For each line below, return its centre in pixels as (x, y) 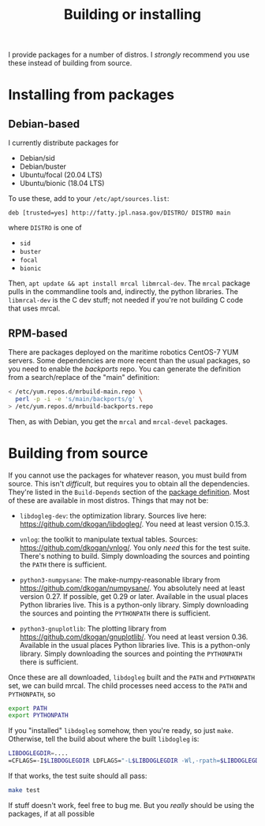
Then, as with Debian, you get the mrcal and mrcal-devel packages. (118, 421)
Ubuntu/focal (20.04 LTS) (61, 175)
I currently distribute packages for (63, 143)
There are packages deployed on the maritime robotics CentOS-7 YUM (123, 352)
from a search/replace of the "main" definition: (84, 377)
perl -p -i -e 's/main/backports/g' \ (79, 399)
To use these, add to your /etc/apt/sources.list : (89, 199)
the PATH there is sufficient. (63, 564)
